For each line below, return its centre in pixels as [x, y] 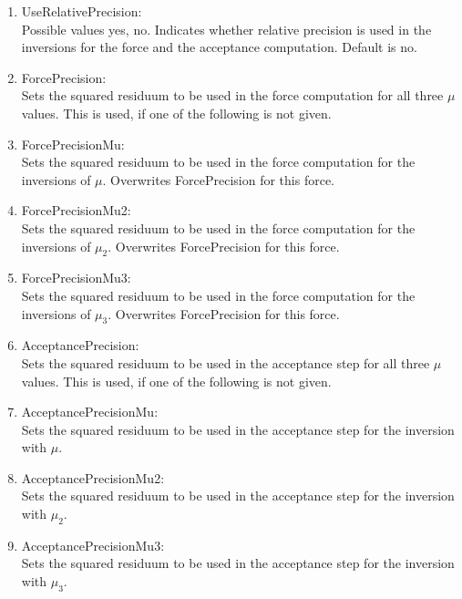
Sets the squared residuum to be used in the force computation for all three [232, 95]
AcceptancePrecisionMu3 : [93, 545]
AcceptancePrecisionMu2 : [93, 477]
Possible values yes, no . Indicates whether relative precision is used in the [226, 29]
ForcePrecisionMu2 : [76, 210]
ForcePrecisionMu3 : [76, 278]
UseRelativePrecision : [82, 11]
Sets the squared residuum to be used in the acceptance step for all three [226, 362]
